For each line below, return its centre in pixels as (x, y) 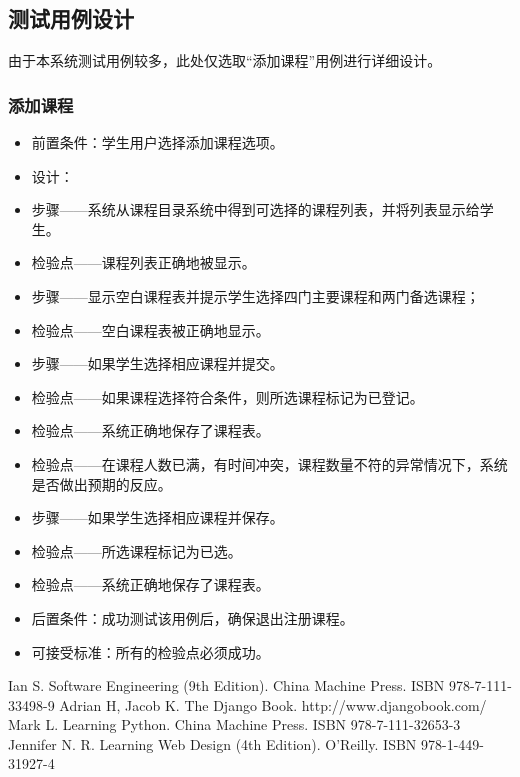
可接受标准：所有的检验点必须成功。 (150, 651)
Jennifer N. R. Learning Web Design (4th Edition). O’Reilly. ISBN (212, 743)
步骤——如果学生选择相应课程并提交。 (157, 363)
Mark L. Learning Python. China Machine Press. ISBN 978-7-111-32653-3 (234, 724)
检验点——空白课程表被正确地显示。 (150, 329)
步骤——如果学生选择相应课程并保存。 (157, 517)
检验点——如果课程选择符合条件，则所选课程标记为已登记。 (227, 396)
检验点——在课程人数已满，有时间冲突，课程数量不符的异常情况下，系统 (269, 463)
